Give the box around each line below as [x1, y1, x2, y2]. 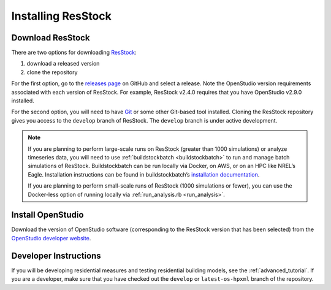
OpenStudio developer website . [11, 234, 91, 242]
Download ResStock [11, 32, 90, 43]
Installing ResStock [11, 9, 112, 23]
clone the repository [26, 68, 78, 76]
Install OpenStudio [11, 210, 84, 220]
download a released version [26, 60, 100, 67]
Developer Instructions [11, 250, 101, 261]
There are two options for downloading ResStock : [11, 49, 137, 56]
